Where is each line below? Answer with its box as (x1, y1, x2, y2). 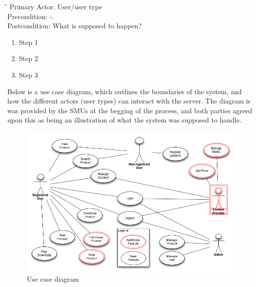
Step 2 (19, 53, 38, 63)
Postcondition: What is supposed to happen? (7, 20, 142, 31)
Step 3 (19, 69, 38, 80)
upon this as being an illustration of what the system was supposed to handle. (7, 115, 242, 125)
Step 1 (19, 37, 38, 47)
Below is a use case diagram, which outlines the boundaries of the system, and (7, 86, 242, 96)
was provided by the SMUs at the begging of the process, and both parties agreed (7, 105, 253, 115)
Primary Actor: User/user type (9, 1, 102, 11)
